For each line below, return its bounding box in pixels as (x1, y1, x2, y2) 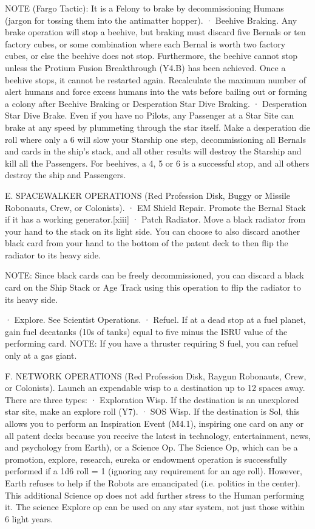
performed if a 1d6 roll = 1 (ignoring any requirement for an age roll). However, (5, 465, 302, 477)
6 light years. (5, 512, 53, 525)
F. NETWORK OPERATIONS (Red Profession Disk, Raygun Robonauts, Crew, (5, 369, 307, 382)
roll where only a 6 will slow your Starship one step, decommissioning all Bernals (5, 133, 306, 145)
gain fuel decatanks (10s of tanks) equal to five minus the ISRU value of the (5, 325, 288, 337)
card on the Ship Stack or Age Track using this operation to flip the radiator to (5, 281, 301, 294)
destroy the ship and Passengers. (5, 168, 126, 181)
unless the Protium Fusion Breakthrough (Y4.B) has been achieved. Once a (5, 61, 286, 74)
